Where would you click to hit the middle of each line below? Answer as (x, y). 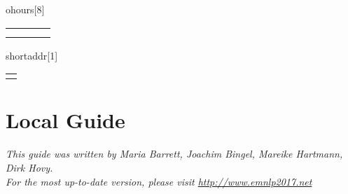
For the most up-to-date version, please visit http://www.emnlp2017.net (159, 181)
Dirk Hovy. (29, 167)
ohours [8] (25, 9)
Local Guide (65, 120)
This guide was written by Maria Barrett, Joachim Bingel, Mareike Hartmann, (174, 154)
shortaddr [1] (32, 55)
